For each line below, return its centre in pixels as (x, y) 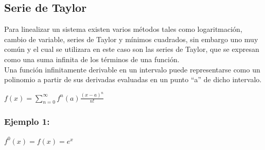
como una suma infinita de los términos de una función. (92, 59)
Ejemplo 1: (27, 121)
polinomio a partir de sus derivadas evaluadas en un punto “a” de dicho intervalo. (133, 79)
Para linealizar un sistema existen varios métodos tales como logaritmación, (123, 29)
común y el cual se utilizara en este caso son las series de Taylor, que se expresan (132, 49)
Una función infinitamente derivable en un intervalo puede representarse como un (132, 69)
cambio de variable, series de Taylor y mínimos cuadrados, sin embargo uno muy (131, 39)
